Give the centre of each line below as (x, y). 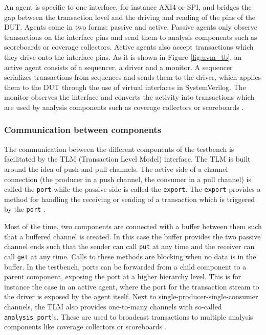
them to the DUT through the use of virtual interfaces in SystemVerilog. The (125, 87)
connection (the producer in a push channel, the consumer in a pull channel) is (128, 179)
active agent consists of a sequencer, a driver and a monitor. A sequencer (118, 67)
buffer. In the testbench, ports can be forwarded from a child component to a (125, 266)
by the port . (25, 209)
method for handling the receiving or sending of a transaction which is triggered (130, 199)
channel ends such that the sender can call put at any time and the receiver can (129, 246)
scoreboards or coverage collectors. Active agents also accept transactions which (129, 47)
